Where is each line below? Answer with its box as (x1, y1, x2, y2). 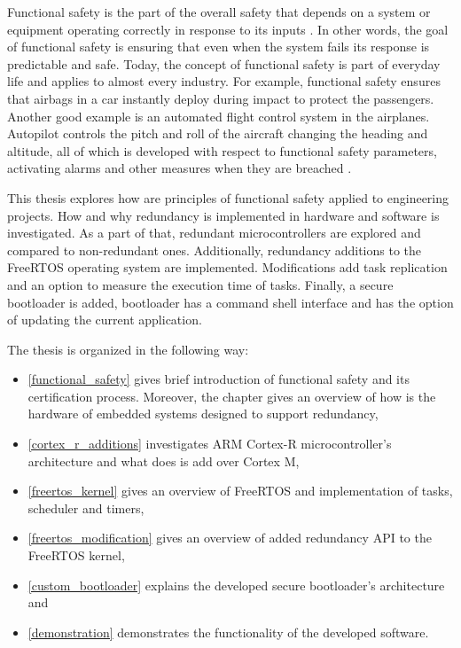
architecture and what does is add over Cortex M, (27, 451, 300, 470)
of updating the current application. (7, 310, 202, 329)
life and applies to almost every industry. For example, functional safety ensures (7, 72, 441, 90)
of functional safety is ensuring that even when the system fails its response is (7, 37, 430, 56)
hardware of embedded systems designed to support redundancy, (27, 404, 379, 423)
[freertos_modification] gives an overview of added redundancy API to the (27, 528, 432, 547)
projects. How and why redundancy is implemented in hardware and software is (7, 206, 440, 224)
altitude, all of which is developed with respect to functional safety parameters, (7, 141, 437, 160)
